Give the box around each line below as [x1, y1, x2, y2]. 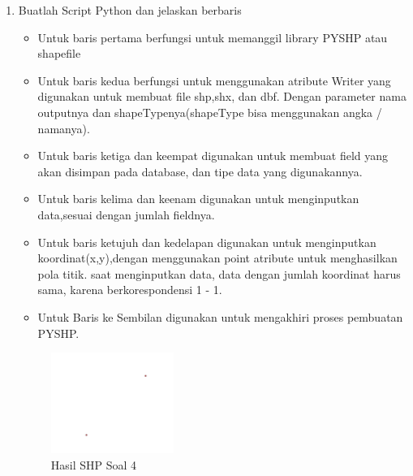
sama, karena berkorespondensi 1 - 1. [37, 281, 222, 298]
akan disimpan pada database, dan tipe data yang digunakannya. [37, 162, 363, 180]
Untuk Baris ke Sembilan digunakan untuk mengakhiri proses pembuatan [37, 308, 403, 325]
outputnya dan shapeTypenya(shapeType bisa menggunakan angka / [37, 103, 382, 120]
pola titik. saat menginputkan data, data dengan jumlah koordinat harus [37, 265, 401, 282]
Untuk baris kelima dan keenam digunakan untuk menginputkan [37, 190, 359, 207]
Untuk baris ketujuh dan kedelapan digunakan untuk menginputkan [37, 233, 376, 250]
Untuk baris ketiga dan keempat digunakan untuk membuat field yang [37, 147, 389, 164]
